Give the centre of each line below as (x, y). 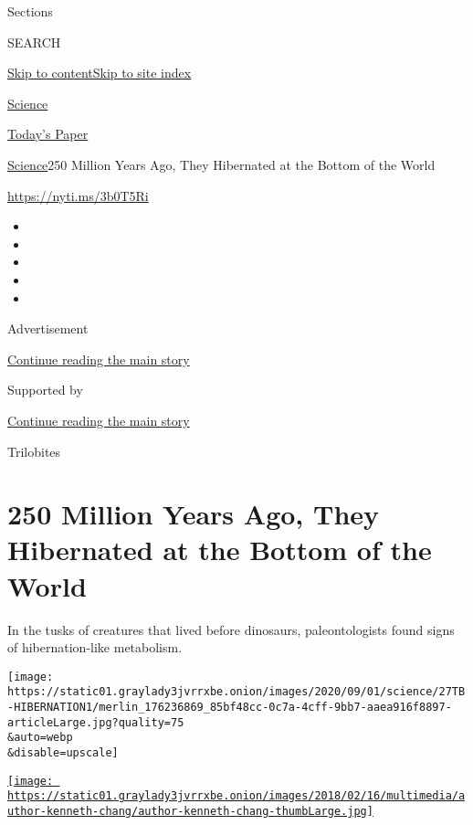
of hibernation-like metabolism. (95, 647)
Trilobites (34, 451)
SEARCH (34, 42)
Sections (30, 11)
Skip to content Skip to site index (100, 73)
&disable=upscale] (63, 753)
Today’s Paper (48, 134)
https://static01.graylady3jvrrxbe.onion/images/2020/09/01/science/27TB (236, 692)
